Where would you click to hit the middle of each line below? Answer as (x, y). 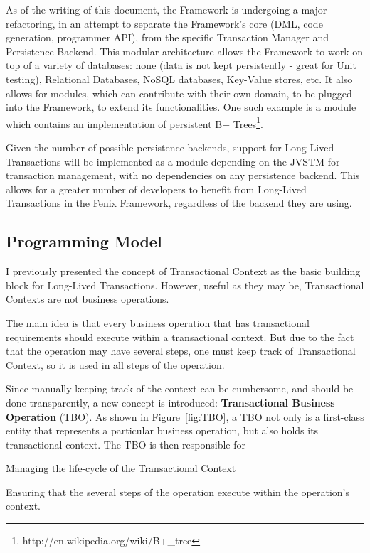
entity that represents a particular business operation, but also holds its (162, 430)
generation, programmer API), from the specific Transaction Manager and (168, 37)
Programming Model (84, 241)
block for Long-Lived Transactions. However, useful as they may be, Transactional (185, 285)
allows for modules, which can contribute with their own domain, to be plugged (179, 93)
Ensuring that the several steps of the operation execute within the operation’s (178, 492)
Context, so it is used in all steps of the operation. (115, 364)
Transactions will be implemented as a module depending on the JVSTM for (173, 161)
